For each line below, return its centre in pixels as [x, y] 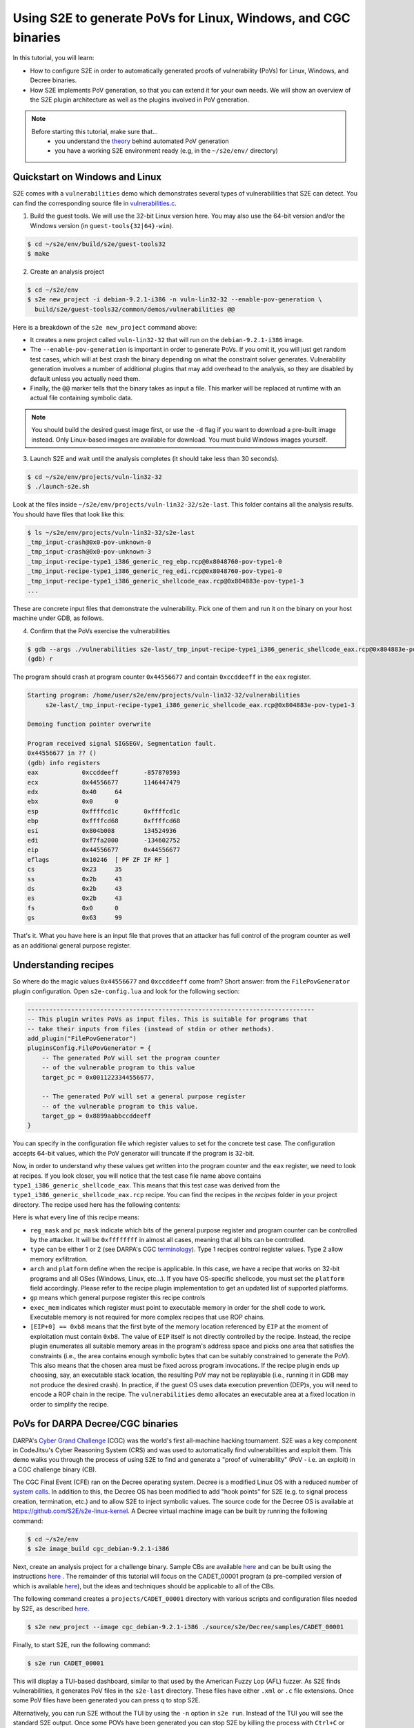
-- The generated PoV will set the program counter [131, 1058]
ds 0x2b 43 [75, 889]
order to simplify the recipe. [69, 1404]
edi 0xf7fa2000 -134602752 [104, 840]
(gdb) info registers [64, 763]
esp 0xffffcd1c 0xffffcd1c [104, 811]
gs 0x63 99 [75, 918]
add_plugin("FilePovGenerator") [82, 1038]
